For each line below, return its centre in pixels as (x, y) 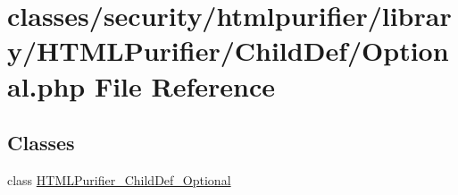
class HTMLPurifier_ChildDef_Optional (119, 179)
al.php (46, 85)
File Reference (185, 85)
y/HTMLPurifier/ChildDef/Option (228, 51)
